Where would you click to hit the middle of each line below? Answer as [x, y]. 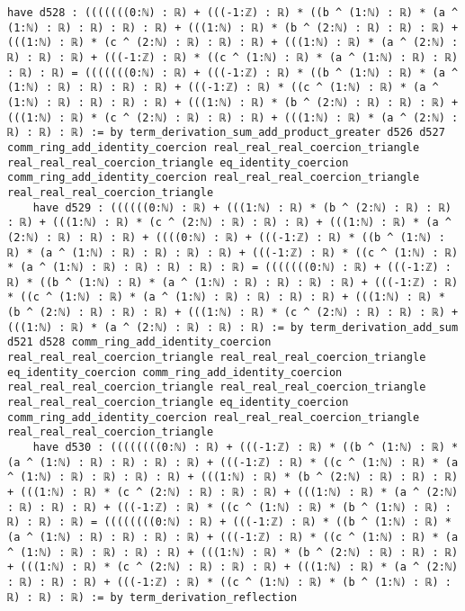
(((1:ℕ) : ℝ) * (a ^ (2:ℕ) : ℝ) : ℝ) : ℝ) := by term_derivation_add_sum [233, 327]
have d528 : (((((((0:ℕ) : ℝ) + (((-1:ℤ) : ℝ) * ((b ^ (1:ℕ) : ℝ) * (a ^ [233, 13]
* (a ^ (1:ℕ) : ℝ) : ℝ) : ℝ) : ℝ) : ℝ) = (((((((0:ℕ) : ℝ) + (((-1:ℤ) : [229, 268]
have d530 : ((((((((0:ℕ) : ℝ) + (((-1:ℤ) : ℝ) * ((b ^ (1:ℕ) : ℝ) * [246, 448]
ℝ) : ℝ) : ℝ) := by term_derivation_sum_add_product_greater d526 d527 [226, 133]
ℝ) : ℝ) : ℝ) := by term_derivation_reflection [152, 597]
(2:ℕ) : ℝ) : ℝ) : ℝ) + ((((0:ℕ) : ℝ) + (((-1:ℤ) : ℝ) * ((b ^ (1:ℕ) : [226, 237]
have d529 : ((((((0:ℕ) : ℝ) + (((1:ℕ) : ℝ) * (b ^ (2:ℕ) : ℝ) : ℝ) [242, 207]
